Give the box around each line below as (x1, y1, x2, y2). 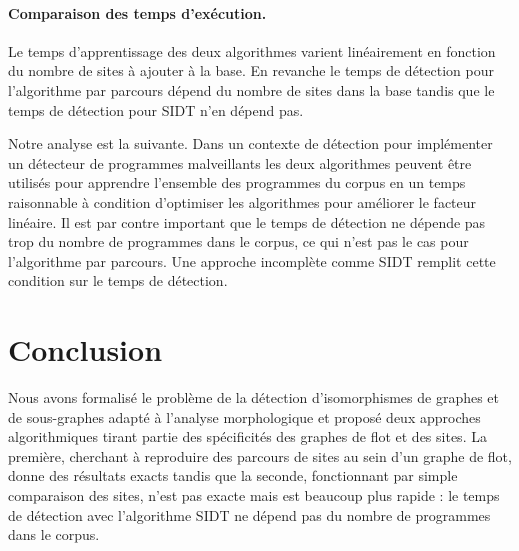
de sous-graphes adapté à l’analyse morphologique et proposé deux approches (8, 406, 481, 427)
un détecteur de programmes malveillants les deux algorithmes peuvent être (8, 152, 472, 173)
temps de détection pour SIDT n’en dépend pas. (8, 99, 304, 120)
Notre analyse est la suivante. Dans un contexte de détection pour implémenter (8, 133, 493, 154)
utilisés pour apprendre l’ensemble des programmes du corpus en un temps (8, 172, 466, 193)
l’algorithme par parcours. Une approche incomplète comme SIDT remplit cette (8, 250, 496, 271)
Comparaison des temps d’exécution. (8, 2, 267, 23)
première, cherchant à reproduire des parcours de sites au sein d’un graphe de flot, (8, 445, 512, 466)
